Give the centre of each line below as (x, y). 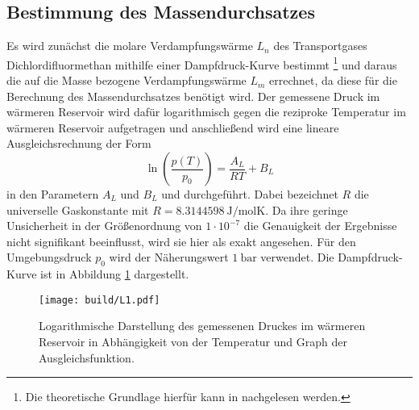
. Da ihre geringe (307, 209)
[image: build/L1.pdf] (100, 300)
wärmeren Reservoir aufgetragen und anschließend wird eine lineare (173, 127)
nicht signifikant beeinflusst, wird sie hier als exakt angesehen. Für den (181, 241)
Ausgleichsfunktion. (87, 357)
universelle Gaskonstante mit (78, 209)
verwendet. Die (297, 257)
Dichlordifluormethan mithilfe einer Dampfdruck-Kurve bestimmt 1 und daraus (202, 63)
